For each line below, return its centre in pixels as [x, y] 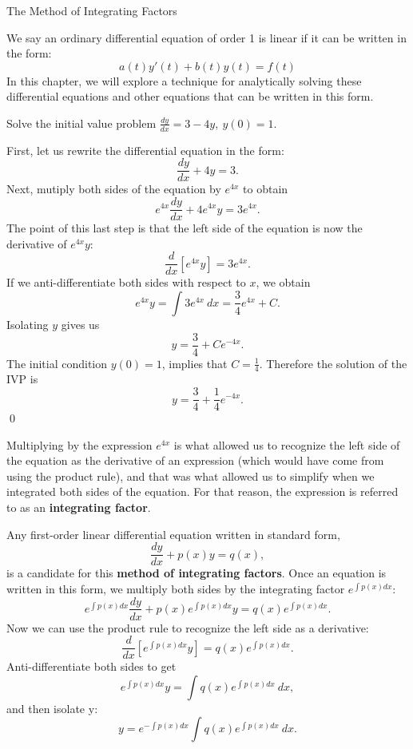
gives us [80, 324]
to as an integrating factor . [79, 507]
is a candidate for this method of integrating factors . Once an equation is [197, 573]
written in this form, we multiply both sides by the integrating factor [176, 588]
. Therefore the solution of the [333, 363]
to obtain [266, 189]
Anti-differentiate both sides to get [91, 666]
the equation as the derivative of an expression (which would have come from [195, 460]
